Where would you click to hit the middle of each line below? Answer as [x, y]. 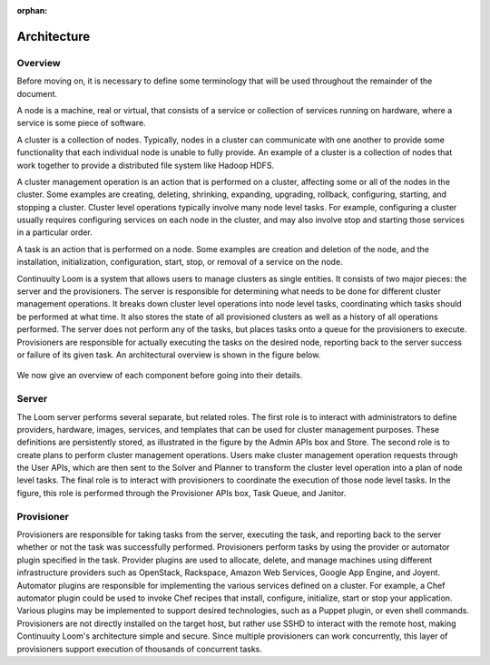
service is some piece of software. [81, 123]
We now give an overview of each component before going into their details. [160, 376]
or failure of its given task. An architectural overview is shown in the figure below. [169, 355]
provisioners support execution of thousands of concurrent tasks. [140, 649]
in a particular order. [54, 232]
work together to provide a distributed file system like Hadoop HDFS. [146, 165]
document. [37, 93]
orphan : [32, 10]
